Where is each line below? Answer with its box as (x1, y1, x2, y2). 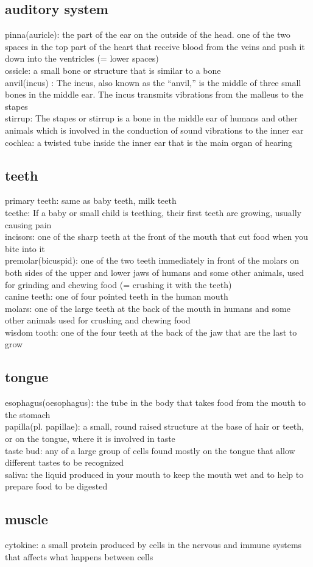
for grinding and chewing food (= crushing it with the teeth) (5, 278, 232, 291)
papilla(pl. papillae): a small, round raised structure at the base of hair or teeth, (5, 420, 304, 433)
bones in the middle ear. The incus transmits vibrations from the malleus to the (5, 88, 304, 101)
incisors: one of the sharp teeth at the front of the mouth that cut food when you (5, 230, 308, 243)
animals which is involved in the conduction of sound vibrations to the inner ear (5, 123, 304, 136)
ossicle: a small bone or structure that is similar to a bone (5, 63, 221, 76)
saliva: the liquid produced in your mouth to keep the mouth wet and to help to (5, 468, 304, 480)
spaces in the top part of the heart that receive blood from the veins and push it (5, 40, 305, 52)
